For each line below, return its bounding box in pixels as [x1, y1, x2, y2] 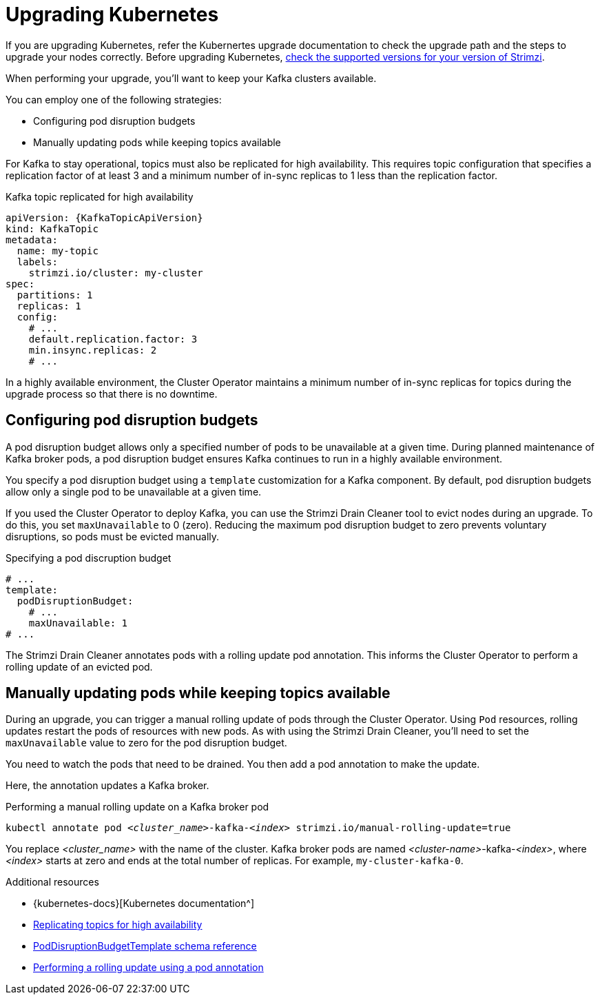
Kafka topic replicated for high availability [6, 190, 194, 203]
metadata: [6, 234, 58, 245]
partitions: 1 [17, 289, 93, 300]
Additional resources [6, 876, 99, 888]
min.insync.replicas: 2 [28, 344, 157, 356]
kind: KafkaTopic [6, 223, 99, 234]
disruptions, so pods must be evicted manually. [6, 530, 220, 542]
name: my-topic [17, 245, 99, 256]
